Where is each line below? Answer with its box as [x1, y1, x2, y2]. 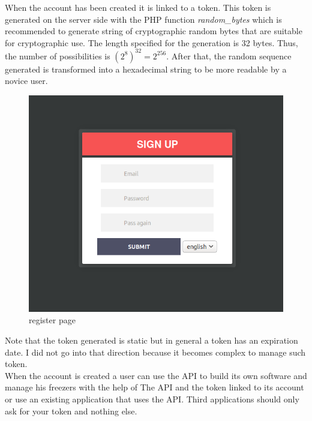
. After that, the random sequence [166, 49, 292, 62]
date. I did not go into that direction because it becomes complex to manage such [5, 345, 306, 358]
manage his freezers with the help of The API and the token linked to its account [5, 381, 304, 393]
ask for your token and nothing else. [5, 404, 137, 417]
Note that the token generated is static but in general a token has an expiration [5, 333, 298, 346]
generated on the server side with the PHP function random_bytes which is [5, 13, 282, 25]
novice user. [5, 74, 48, 87]
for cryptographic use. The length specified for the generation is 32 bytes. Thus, [5, 36, 298, 49]
